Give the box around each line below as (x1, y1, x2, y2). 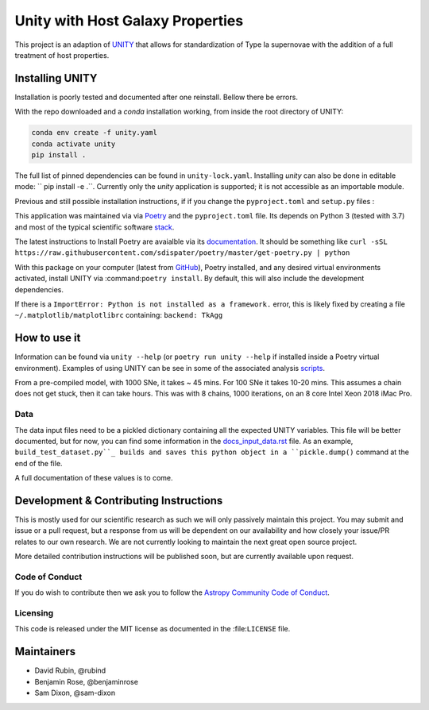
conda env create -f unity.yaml (31, 128, 158, 137)
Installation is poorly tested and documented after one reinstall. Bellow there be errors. (14, 92, 298, 102)
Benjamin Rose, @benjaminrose (34, 677, 139, 686)
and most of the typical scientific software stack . (14, 222, 175, 232)
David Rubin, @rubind (34, 666, 106, 675)
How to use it (14, 331, 81, 345)
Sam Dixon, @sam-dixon (34, 688, 115, 698)
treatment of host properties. (14, 50, 110, 60)
